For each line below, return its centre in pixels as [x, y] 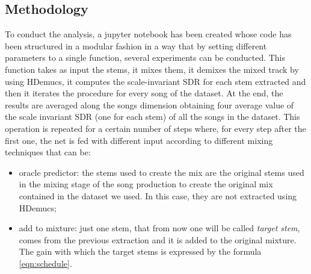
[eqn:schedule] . [45, 263]
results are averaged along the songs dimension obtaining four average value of [149, 104]
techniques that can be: [48, 152]
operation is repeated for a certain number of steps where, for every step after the [155, 128]
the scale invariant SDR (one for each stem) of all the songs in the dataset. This [152, 117]
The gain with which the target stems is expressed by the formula [140, 251]
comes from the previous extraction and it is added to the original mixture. [158, 239]
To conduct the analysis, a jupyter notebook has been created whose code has [148, 34]
